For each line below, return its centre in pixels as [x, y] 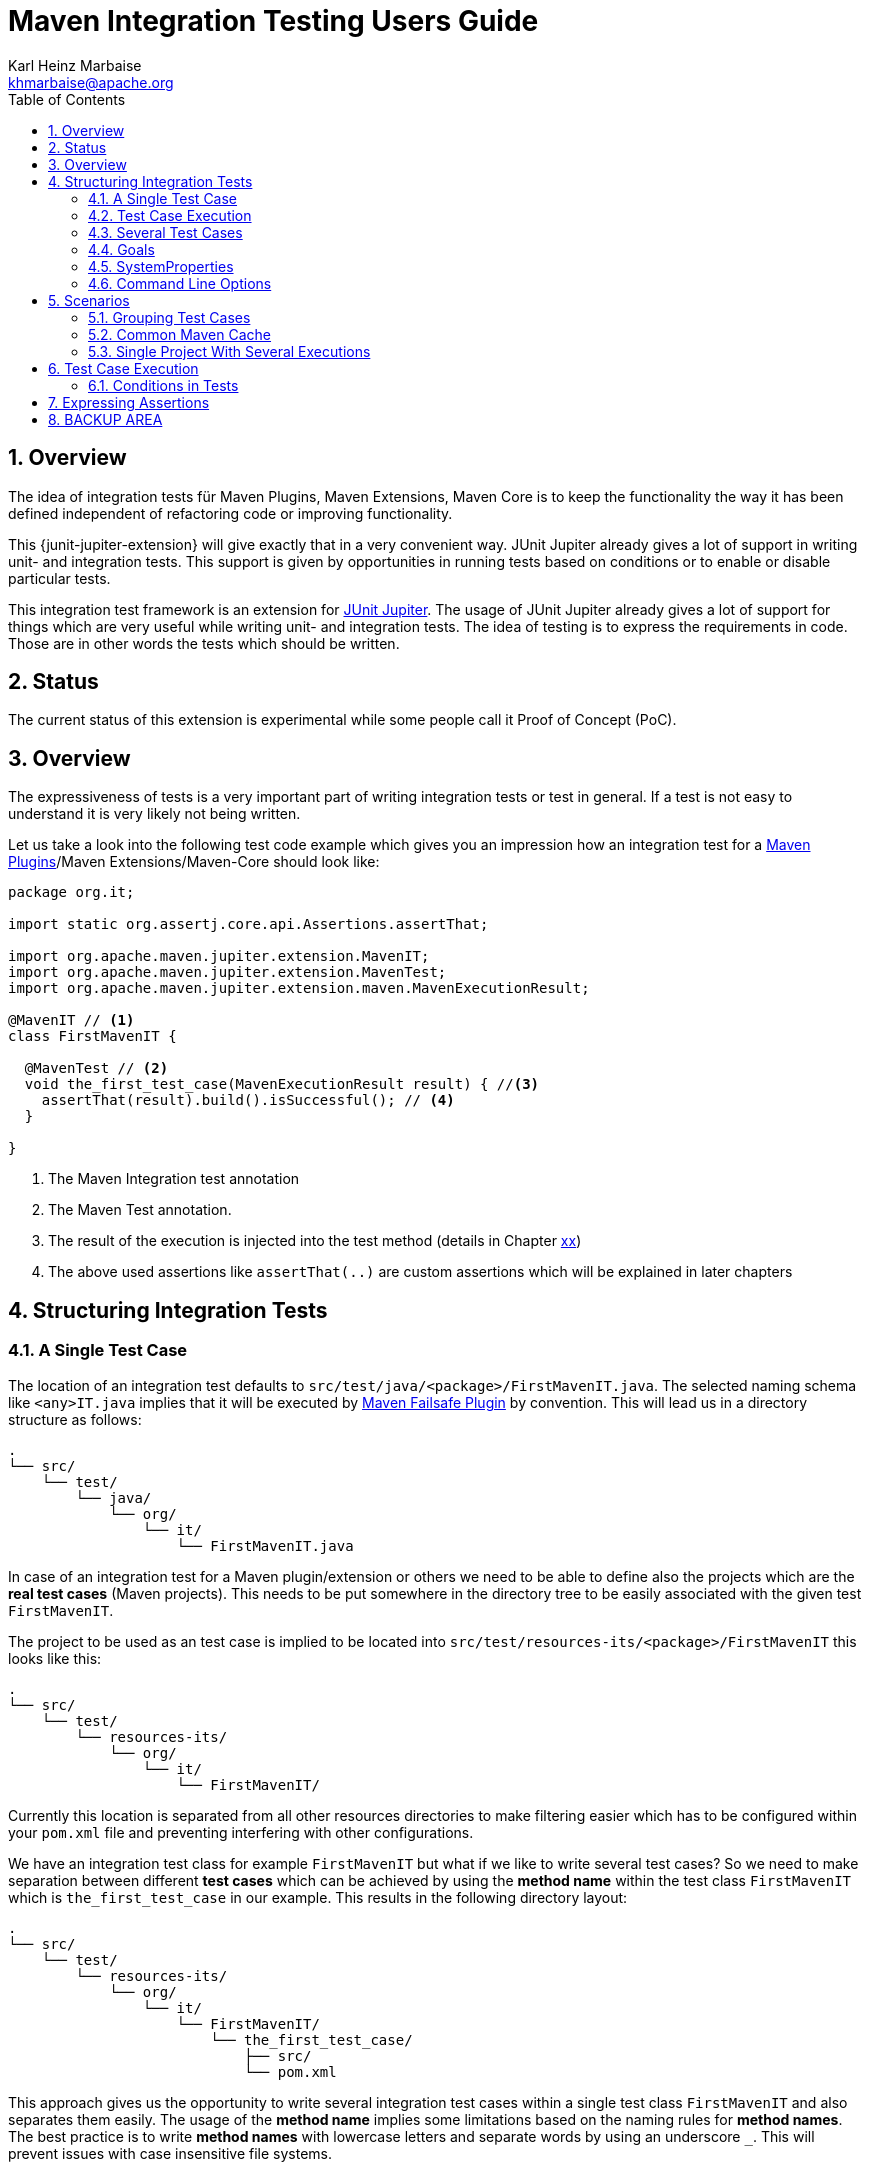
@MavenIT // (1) [71, 1020]
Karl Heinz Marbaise [75, 65]
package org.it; [71, 892]
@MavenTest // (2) [96, 1068]
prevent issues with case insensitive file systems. [170, 2153]
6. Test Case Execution [123, 368]
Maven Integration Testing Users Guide [273, 21]
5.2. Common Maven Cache [180, 334]
